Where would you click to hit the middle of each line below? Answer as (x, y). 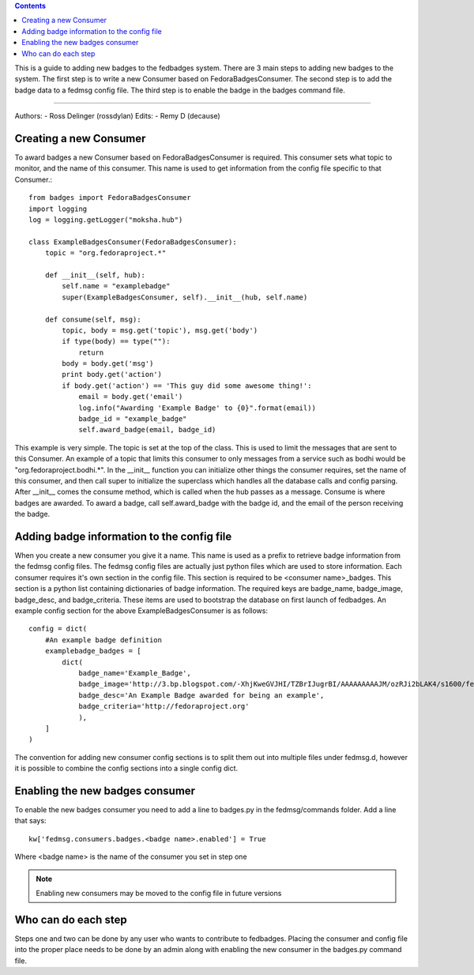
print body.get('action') (112, 375)
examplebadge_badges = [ (93, 651)
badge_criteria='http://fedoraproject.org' (164, 706)
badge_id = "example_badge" (133, 419)
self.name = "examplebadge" (116, 286)
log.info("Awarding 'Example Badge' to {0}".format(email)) (197, 408)
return (91, 352)
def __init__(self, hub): (95, 275)
